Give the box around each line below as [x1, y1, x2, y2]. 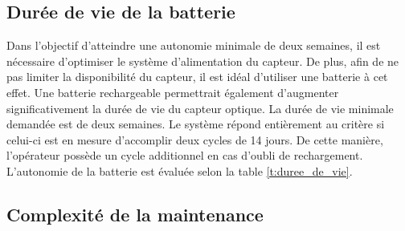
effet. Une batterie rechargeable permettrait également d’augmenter [6, 83, 339, 100]
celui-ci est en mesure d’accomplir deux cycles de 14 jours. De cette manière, [6, 131, 383, 148]
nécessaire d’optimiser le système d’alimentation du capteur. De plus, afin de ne [6, 52, 399, 69]
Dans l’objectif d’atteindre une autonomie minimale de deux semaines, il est [6, 37, 381, 54]
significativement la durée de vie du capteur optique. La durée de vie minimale [6, 99, 394, 116]
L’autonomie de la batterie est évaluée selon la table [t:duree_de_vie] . [6, 162, 353, 179]
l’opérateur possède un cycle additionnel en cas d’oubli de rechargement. [6, 147, 363, 164]
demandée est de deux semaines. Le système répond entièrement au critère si [6, 115, 385, 132]
